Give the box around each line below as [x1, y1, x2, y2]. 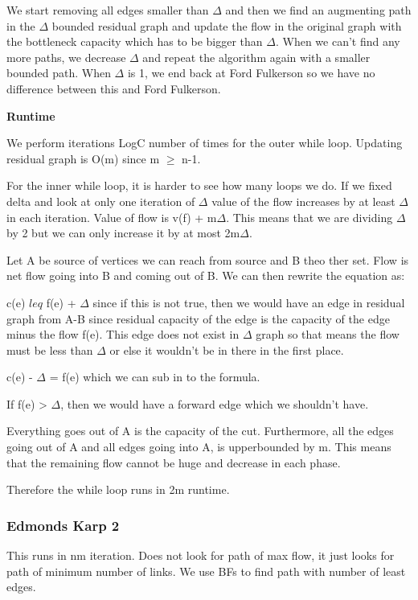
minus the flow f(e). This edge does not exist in [6, 326, 240, 343]
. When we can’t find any [275, 33, 400, 50]
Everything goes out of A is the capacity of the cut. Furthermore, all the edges [6, 422, 394, 439]
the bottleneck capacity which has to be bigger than [6, 33, 263, 50]
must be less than [6, 341, 93, 358]
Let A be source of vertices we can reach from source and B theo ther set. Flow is [6, 251, 409, 268]
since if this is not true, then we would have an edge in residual [92, 294, 405, 310]
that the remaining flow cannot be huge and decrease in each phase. [6, 454, 341, 471]
